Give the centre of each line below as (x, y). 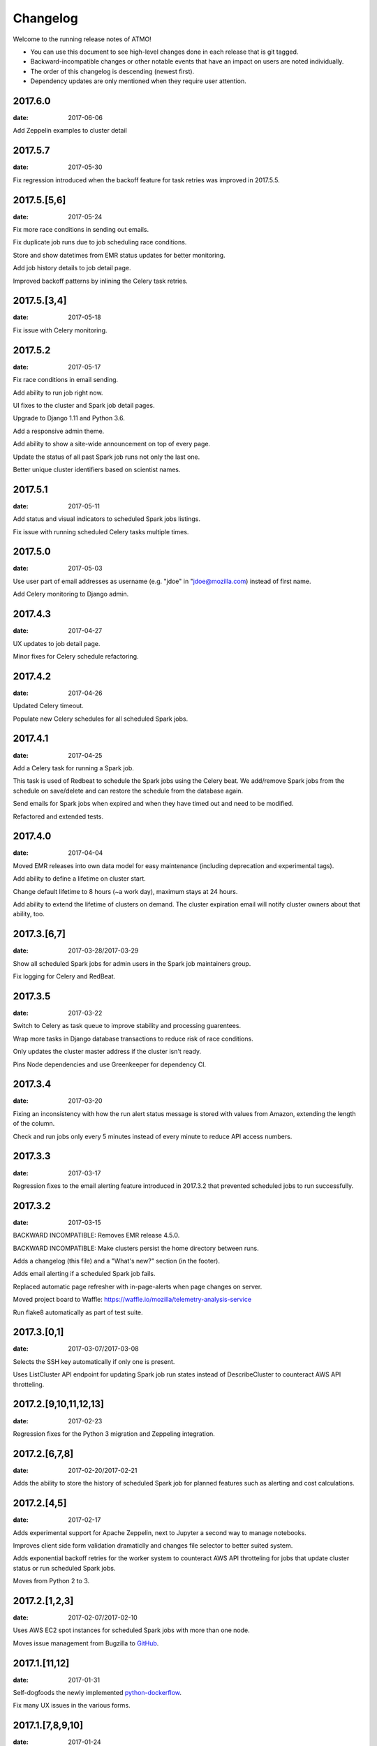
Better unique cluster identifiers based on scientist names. (97, 469)
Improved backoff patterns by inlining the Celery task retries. (100, 281)
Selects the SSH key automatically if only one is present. (94, 1361)
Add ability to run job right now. (58, 393)
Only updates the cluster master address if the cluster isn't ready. (107, 1052)
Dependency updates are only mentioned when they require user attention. (139, 81)
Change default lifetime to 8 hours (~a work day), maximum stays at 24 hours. (125, 891)
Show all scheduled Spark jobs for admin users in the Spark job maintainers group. (132, 963)
